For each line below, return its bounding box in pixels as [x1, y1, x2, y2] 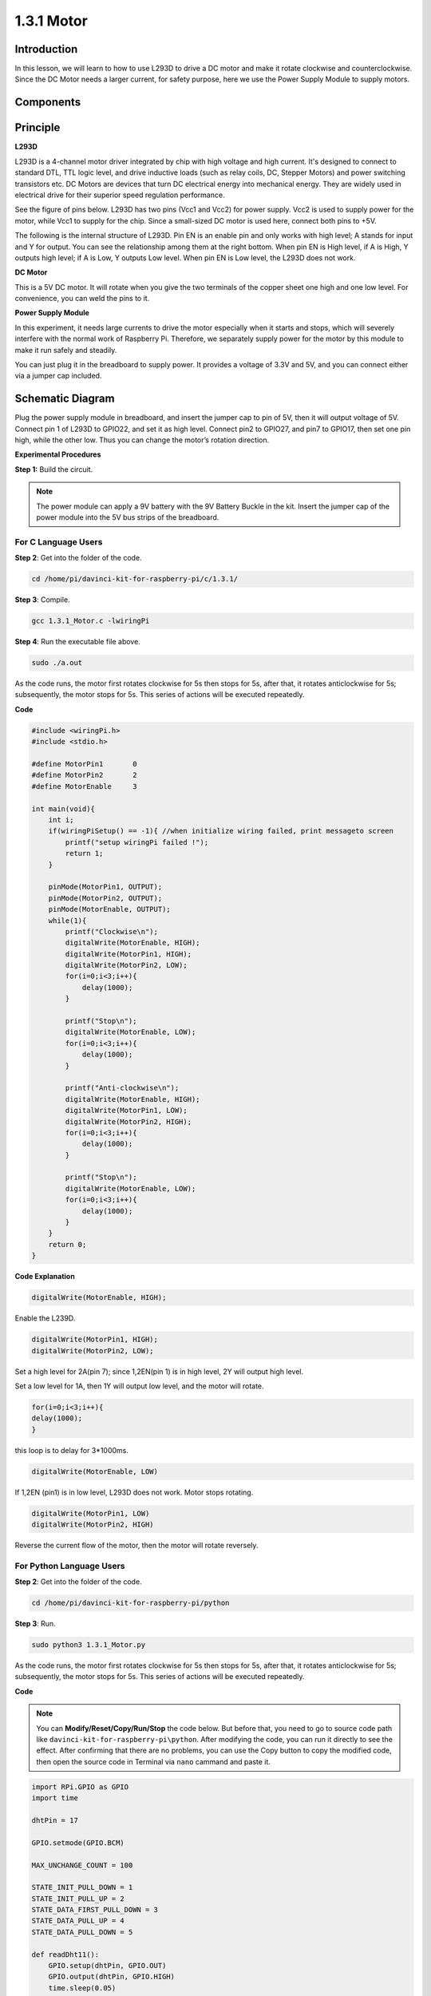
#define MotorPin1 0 [31, 759, 137, 769]
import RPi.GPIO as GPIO [31, 1782, 129, 1792]
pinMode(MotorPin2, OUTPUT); [48, 893, 163, 902]
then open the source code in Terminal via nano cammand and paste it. [36, 1756, 271, 1766]
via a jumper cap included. [14, 371, 102, 381]
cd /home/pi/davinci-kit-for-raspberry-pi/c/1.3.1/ [31, 575, 239, 584]
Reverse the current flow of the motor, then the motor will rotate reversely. [14, 1541, 259, 1550]
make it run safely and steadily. [14, 345, 117, 354]
